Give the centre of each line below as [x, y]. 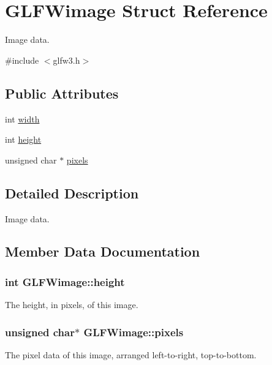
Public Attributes [62, 93]
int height [23, 139]
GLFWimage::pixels [134, 332]
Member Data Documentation [103, 251]
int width [22, 119]
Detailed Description [72, 193]
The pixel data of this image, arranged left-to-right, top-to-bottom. [131, 354]
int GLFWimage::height [65, 281]
